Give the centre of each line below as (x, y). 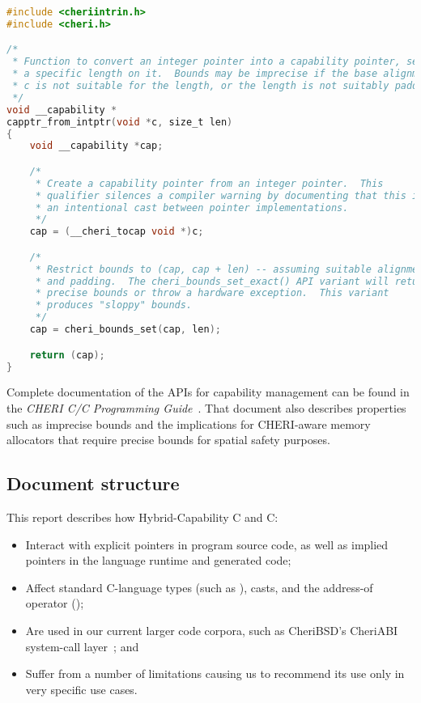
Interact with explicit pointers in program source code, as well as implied (207, 544)
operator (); (55, 603)
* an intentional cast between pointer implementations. (192, 208)
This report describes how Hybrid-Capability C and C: (142, 517)
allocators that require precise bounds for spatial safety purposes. (168, 440)
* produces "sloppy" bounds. (114, 305)
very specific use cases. (81, 689)
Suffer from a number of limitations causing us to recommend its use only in (215, 673)
